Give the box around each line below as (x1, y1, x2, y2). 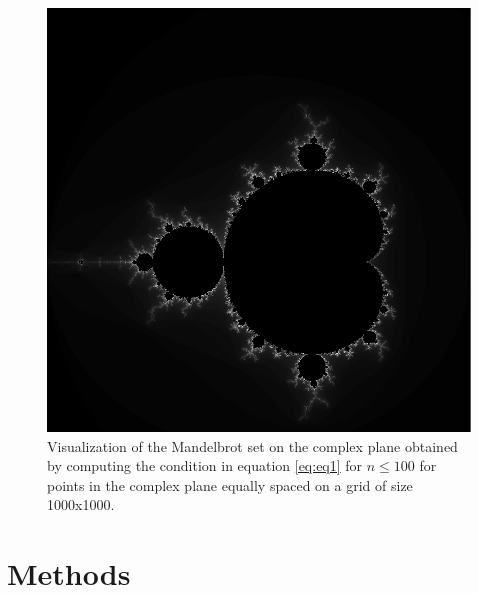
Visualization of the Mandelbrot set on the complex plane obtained (47, 435, 458, 456)
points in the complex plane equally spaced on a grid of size (47, 474, 413, 495)
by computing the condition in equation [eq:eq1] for (47, 455, 363, 476)
